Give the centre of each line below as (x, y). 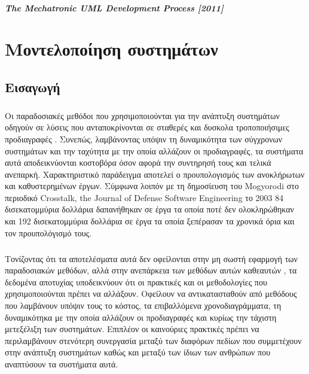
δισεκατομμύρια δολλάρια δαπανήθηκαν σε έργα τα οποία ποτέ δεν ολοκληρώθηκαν (149, 209)
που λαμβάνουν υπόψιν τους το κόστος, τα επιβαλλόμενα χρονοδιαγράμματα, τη (143, 305)
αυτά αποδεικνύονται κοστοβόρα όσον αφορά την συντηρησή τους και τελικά (138, 162)
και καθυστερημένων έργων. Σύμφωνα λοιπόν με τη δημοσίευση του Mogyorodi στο (152, 186)
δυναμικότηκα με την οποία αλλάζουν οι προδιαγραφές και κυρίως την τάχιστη (141, 317)
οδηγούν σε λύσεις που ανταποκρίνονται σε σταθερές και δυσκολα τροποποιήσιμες (147, 127)
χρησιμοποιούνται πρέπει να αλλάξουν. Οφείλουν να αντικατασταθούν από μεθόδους (151, 294)
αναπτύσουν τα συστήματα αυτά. (62, 364)
